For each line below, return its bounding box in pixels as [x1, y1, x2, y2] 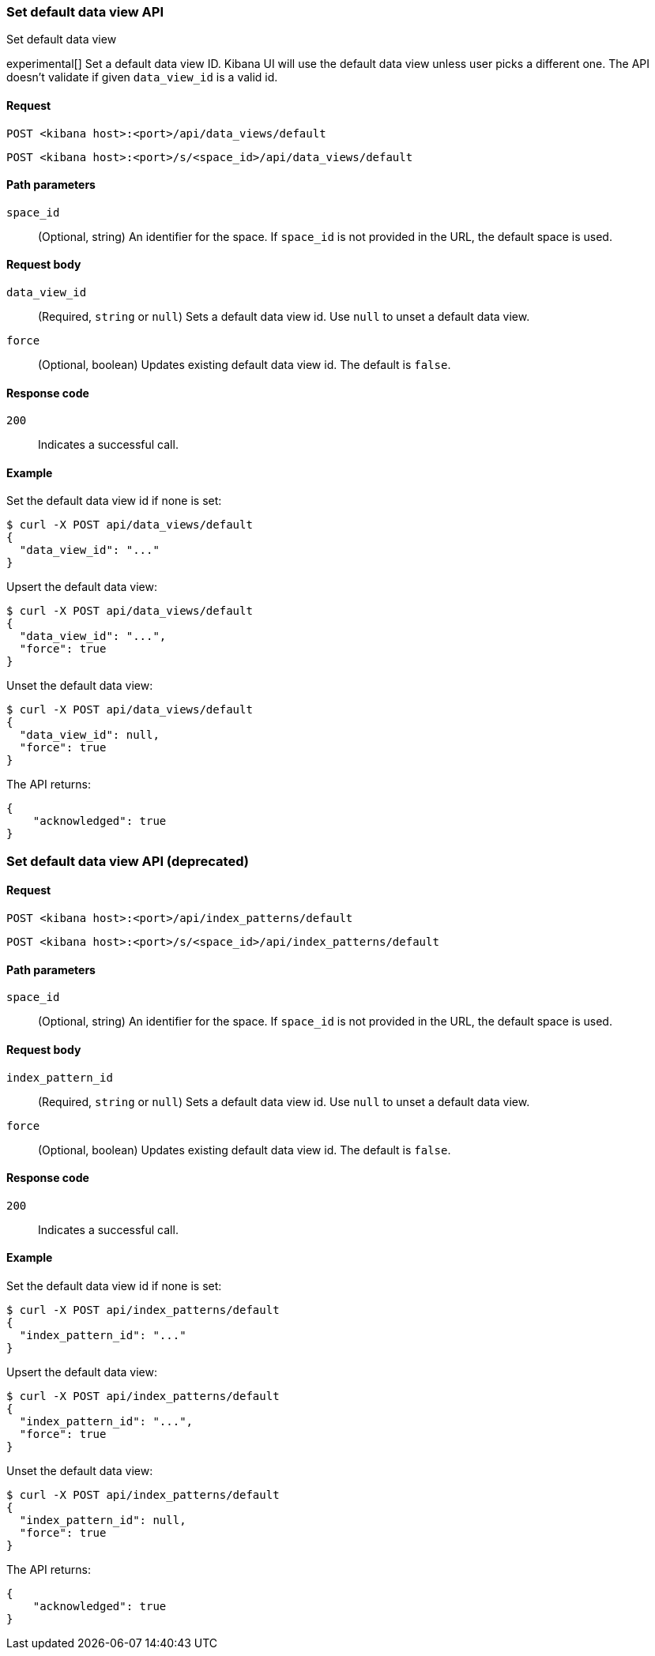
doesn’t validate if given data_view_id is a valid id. [6, 70, 278, 85]
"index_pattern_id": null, [19, 1513, 186, 1526]
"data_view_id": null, [19, 728, 160, 742]
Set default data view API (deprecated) [6, 852, 249, 869]
